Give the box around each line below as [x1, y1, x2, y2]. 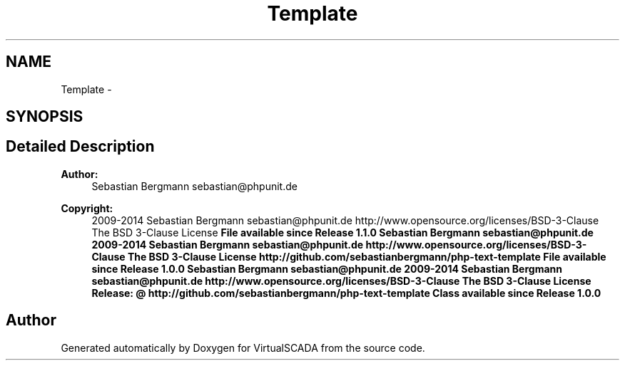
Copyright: [61, 202, 113, 214]
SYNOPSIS [6, 108, 83, 126]
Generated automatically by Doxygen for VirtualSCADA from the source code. [61, 341, 425, 354]
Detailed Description [6, 137, 155, 156]
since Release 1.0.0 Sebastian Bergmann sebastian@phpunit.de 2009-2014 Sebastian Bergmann [91, 262, 562, 275]
